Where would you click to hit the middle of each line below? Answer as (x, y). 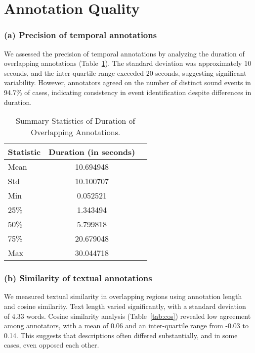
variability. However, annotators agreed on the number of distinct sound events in (127, 82)
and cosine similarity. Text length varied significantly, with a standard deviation (125, 306)
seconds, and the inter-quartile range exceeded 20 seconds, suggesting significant (125, 73)
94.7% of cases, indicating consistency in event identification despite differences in (128, 92)
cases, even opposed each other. (52, 345)
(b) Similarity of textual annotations (78, 278)
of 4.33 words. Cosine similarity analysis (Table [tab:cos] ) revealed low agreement (127, 316)
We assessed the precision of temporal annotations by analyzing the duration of (124, 53)
